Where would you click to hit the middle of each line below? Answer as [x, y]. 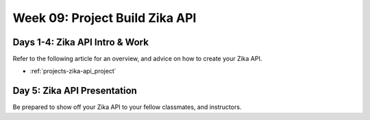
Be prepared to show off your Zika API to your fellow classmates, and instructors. [127, 107]
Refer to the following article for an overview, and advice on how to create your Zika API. [137, 59]
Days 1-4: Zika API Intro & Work [81, 42]
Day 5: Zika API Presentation [75, 91]
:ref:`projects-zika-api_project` [73, 71]
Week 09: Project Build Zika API [104, 18]
